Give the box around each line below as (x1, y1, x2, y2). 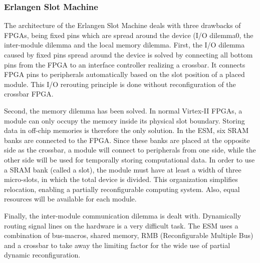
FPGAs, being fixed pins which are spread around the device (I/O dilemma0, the (4, 29, 253, 40)
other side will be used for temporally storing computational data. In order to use (4, 154, 255, 164)
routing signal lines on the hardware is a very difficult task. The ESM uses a (4, 220, 238, 230)
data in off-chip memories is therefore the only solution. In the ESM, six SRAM (4, 125, 249, 135)
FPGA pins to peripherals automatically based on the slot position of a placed (4, 69, 245, 79)
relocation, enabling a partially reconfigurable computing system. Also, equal (4, 183, 240, 194)
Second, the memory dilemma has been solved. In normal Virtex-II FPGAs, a (4, 105, 242, 115)
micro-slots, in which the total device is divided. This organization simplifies (4, 174, 238, 184)
